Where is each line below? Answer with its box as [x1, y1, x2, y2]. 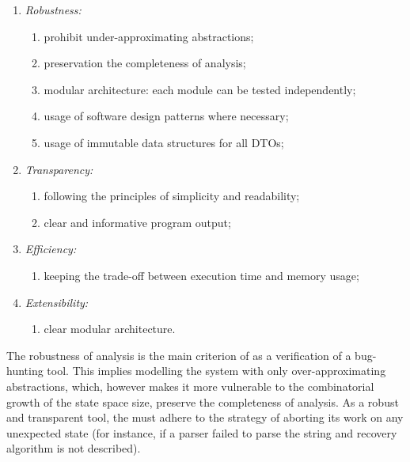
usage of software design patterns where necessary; [44, 108, 289, 124]
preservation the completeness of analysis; [44, 55, 246, 71]
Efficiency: [25, 240, 77, 257]
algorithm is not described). [6, 440, 141, 456]
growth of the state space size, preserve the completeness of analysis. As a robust [6, 393, 399, 410]
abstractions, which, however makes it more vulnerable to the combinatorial [6, 377, 374, 394]
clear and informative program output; [44, 214, 231, 230]
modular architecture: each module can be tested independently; [44, 81, 356, 97]
